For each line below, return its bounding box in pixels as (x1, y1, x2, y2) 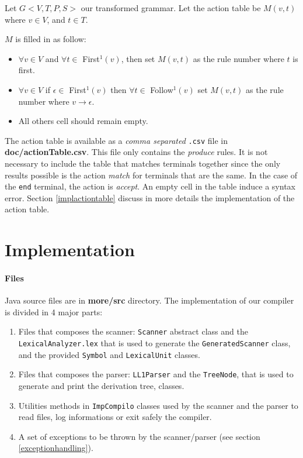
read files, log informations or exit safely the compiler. (18, 411, 212, 423)
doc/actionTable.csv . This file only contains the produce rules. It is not (5, 146, 268, 158)
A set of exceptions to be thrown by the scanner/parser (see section (18, 430, 260, 442)
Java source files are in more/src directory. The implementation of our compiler (5, 294, 294, 307)
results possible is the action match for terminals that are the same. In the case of (5, 168, 298, 181)
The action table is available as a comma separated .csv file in (5, 134, 228, 146)
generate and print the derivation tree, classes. (18, 380, 184, 392)
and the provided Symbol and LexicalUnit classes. (18, 348, 200, 360)
